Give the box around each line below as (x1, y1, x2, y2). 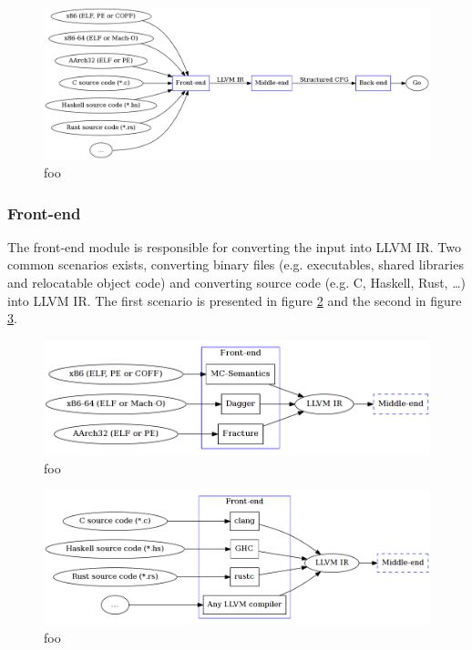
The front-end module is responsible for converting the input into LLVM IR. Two (7, 237, 461, 256)
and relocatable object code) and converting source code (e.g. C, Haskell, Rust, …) (7, 273, 467, 292)
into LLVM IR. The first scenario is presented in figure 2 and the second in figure (7, 290, 462, 310)
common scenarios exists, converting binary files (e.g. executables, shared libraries (7, 255, 464, 274)
